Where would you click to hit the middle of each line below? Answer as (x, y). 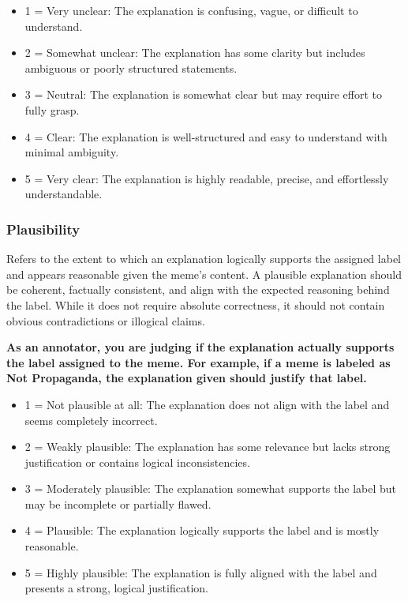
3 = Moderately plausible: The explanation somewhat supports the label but (210, 488)
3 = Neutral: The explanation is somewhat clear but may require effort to (204, 94)
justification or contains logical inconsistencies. (137, 462)
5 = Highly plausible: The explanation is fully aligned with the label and (201, 572)
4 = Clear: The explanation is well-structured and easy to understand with (206, 136)
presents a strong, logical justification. (116, 588)
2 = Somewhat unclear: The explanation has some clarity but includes (195, 53)
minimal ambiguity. (72, 152)
